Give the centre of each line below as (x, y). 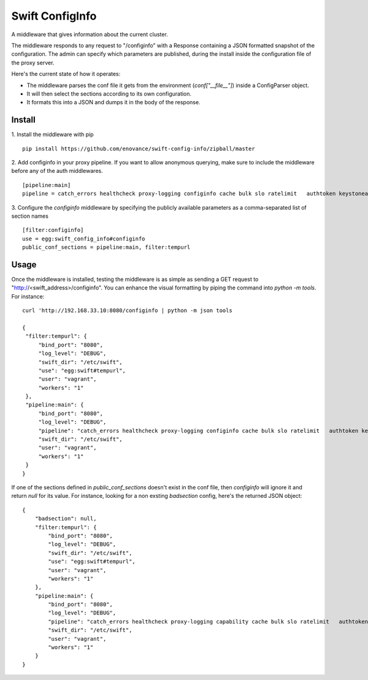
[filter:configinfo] (53, 230)
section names (30, 216)
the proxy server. (33, 63)
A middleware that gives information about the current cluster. (90, 34)
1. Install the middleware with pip (53, 134)
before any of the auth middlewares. (57, 171)
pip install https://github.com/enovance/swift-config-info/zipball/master (139, 148)
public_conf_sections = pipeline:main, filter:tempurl (106, 247)
